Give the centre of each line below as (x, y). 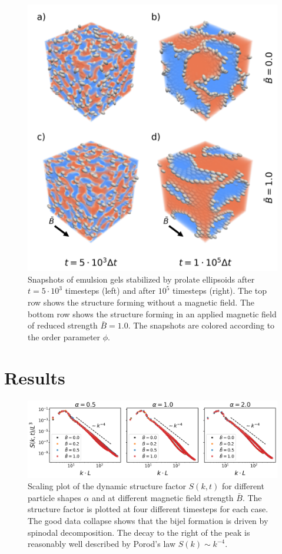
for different (243, 486)
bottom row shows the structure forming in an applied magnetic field (152, 314)
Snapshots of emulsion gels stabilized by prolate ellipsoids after (141, 279)
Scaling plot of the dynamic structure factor (107, 486)
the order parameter (64, 336)
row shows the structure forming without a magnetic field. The (141, 302)
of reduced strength (63, 325)
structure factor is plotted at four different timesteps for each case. (148, 509)
